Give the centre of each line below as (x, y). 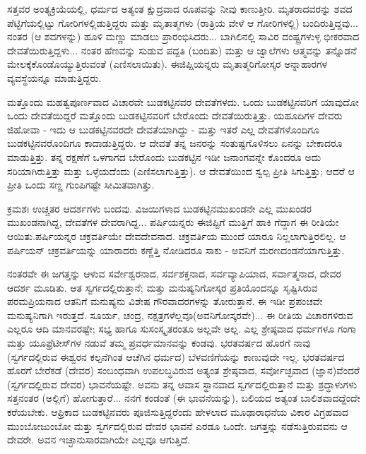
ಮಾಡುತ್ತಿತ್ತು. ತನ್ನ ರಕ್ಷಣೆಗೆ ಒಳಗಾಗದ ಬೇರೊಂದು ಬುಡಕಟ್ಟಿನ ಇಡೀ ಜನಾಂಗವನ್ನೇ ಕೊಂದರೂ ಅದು (164, 156)
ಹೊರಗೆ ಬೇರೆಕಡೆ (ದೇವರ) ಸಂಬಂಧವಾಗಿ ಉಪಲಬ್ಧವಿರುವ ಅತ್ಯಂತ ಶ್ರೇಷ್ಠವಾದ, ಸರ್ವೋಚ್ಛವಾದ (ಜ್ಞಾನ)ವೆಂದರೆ (183, 370)
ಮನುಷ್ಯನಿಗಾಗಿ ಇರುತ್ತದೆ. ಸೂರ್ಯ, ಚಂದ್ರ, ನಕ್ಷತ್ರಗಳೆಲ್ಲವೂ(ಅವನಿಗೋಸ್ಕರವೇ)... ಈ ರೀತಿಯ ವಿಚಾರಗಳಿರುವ (180, 315)
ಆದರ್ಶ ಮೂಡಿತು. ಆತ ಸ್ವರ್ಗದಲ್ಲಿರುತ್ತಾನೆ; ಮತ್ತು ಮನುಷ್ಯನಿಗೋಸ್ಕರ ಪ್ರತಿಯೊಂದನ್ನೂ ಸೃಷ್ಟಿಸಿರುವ (163, 287)
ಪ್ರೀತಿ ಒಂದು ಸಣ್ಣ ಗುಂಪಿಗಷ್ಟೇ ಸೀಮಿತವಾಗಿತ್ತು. (81, 185)
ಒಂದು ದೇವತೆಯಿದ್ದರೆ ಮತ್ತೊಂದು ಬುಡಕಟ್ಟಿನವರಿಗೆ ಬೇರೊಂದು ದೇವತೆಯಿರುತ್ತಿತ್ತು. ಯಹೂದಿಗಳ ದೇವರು (175, 115)
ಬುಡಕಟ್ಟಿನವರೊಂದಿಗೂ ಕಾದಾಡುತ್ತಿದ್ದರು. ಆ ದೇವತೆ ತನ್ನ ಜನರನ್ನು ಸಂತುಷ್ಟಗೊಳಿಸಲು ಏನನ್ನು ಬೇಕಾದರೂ (175, 143)
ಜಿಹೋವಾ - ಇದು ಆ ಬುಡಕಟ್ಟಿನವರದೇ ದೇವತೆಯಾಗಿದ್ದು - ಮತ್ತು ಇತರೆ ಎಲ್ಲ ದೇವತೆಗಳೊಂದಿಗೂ (164, 129)
